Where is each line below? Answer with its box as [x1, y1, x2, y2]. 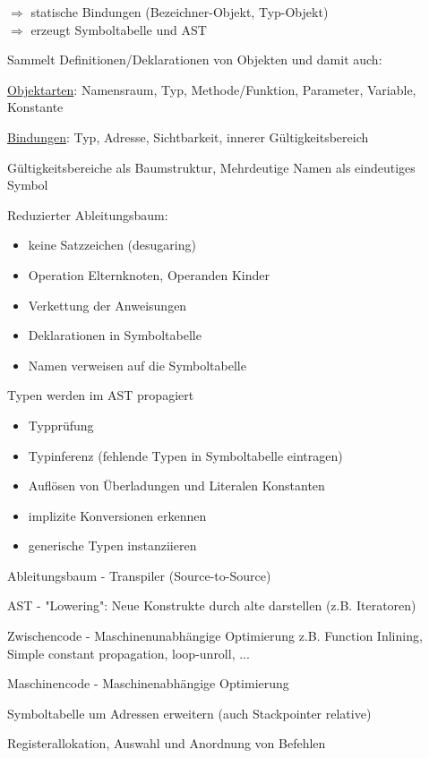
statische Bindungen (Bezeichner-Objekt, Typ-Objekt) [30, 3, 329, 21]
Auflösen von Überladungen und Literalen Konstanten [28, 476, 325, 495]
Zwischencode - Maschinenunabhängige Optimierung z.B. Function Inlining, [7, 626, 423, 645]
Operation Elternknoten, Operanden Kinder [28, 265, 270, 284]
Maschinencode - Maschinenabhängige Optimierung [7, 674, 289, 693]
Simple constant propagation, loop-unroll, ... [7, 643, 250, 662]
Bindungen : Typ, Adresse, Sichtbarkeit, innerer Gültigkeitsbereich [7, 127, 369, 146]
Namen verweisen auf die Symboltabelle [28, 355, 246, 374]
